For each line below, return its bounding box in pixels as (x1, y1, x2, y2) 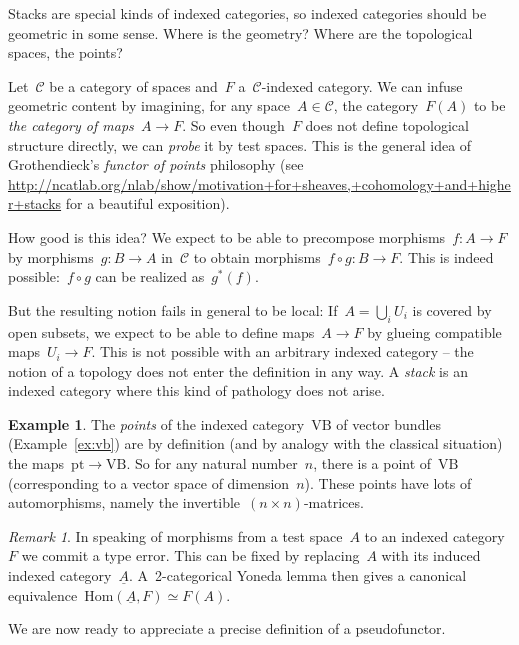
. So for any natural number (126, 453, 298, 474)
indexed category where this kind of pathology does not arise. (8, 380, 385, 401)
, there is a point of (313, 453, 432, 474)
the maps (8, 453, 65, 474)
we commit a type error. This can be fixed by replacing (21, 545, 360, 566)
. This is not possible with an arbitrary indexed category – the (91, 341, 474, 362)
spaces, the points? (8, 42, 123, 63)
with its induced (381, 545, 481, 566)
